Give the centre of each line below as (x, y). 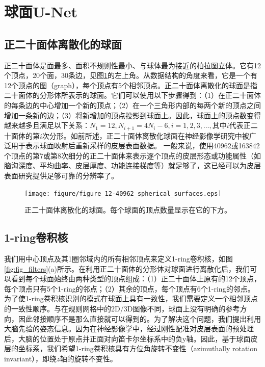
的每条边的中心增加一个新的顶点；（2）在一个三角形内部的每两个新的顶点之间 (132, 105)
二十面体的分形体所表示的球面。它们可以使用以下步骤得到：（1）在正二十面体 (132, 95)
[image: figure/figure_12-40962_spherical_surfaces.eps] (123, 193)
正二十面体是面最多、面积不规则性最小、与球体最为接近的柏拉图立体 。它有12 (132, 65)
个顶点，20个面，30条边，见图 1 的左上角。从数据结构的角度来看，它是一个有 (131, 75)
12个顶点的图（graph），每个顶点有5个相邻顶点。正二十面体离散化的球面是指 (131, 85)
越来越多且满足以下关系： (47, 125)
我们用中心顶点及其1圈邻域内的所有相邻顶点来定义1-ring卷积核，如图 (118, 259)
